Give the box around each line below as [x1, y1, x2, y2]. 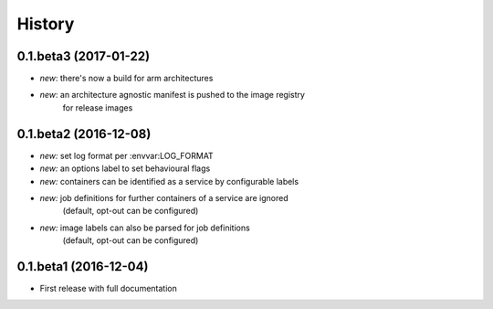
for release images [62, 101, 133, 113]
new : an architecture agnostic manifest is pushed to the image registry [39, 90, 306, 101]
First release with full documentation [39, 283, 177, 293]
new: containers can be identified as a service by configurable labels [39, 176, 299, 186]
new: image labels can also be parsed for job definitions [39, 222, 250, 233]
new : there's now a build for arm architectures [39, 73, 214, 84]
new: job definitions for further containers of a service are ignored [39, 192, 289, 203]
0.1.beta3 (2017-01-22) [16, 48, 151, 64]
